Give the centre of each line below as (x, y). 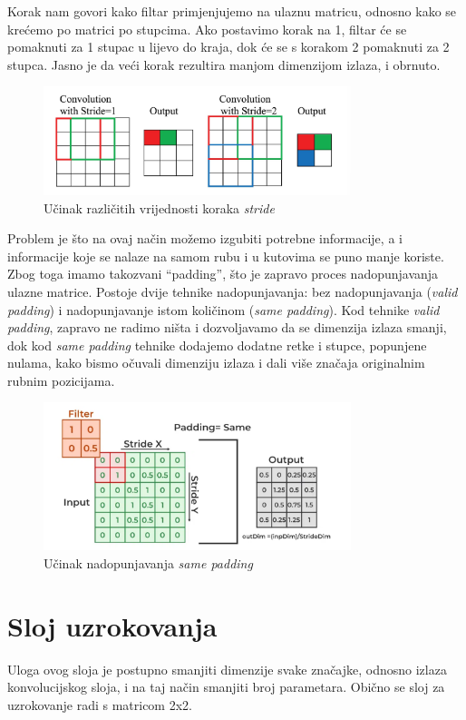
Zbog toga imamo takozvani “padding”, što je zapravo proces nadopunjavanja (223, 274)
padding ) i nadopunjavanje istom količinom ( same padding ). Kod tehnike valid (223, 309)
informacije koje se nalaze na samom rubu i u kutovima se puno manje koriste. (226, 256)
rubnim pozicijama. (61, 380)
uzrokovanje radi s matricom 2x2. (100, 704)
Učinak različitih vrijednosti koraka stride (159, 207)
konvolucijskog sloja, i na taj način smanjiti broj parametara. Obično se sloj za (226, 687)
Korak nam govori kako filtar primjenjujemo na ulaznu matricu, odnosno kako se (232, 11)
